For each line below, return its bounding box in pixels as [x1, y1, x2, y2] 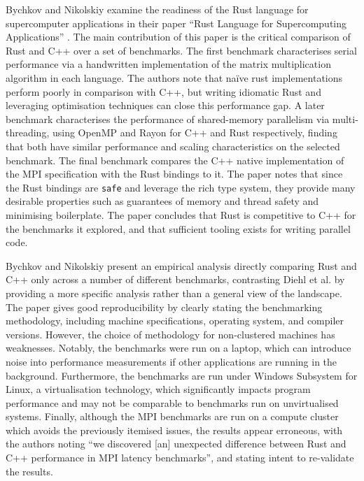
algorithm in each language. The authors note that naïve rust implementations [6, 70, 343, 85]
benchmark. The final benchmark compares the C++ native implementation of [6, 152, 344, 167]
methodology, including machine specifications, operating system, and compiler [6, 313, 344, 328]
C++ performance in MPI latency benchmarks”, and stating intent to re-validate [6, 450, 354, 465]
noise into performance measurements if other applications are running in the [6, 354, 337, 368]
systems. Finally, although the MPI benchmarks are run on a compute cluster [6, 409, 339, 424]
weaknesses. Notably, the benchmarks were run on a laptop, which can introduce [6, 340, 351, 355]
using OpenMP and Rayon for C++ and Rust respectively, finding [52, 125, 337, 140]
